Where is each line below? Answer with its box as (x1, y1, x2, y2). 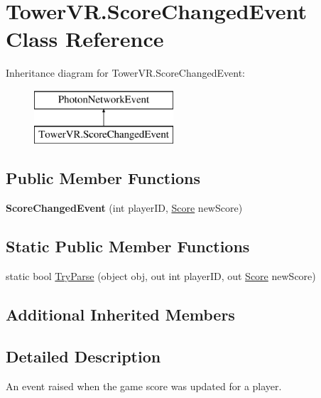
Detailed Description (6, 345, 161, 367)
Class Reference (6, 24, 164, 53)
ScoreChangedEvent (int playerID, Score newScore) (6, 200, 243, 215)
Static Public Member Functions (6, 235, 250, 257)
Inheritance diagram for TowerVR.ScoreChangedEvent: (6, 65, 245, 80)
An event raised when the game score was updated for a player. (6, 378, 282, 393)
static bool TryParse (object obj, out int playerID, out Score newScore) (6, 269, 316, 284)
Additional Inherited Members (6, 303, 235, 326)
